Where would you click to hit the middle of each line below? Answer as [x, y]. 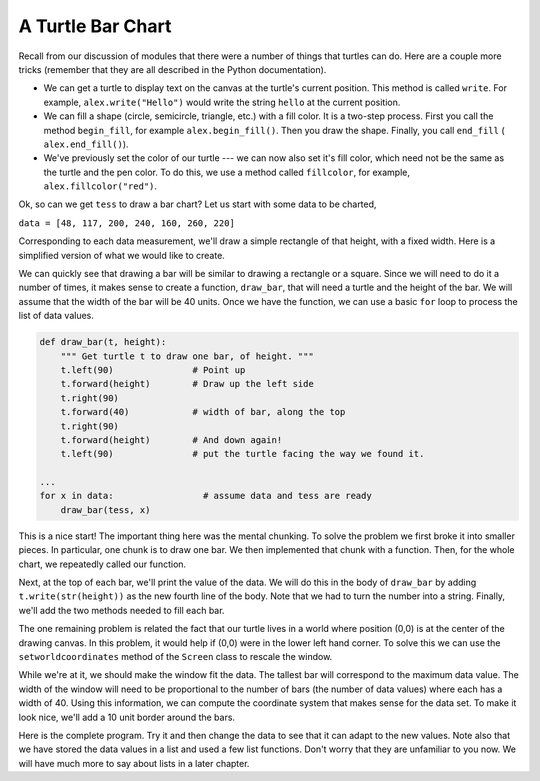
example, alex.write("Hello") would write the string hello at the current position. [222, 102]
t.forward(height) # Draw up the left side [187, 384]
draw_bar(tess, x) [105, 509]
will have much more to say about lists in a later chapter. [134, 763]
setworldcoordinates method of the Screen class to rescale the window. [175, 656]
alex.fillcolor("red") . [100, 186]
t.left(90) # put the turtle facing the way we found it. [242, 454]
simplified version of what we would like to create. [121, 255]
